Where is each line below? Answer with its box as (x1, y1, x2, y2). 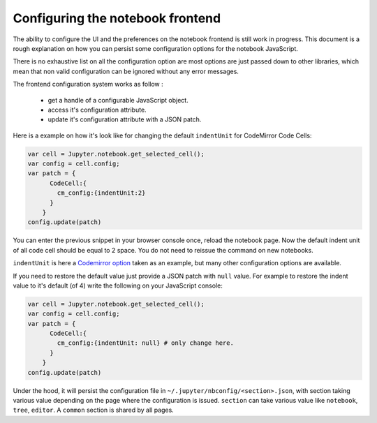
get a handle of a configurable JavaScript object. (47, 96, 188, 104)
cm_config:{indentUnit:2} (57, 189, 146, 197)
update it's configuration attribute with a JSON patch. (47, 115, 202, 124)
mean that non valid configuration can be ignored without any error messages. (13, 67, 239, 75)
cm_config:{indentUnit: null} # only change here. (57, 339, 234, 347)
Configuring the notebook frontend (13, 10, 221, 26)
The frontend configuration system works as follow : (13, 80, 163, 89)
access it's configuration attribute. (47, 105, 147, 114)
